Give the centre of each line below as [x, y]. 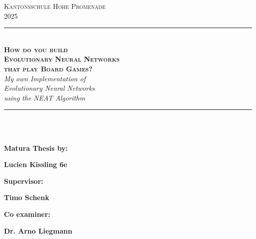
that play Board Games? [48, 68]
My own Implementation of [45, 78]
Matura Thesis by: [36, 148]
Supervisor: [24, 181]
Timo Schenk [27, 197]
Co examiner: [27, 214]
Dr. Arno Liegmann [38, 230]
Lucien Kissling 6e [36, 164]
